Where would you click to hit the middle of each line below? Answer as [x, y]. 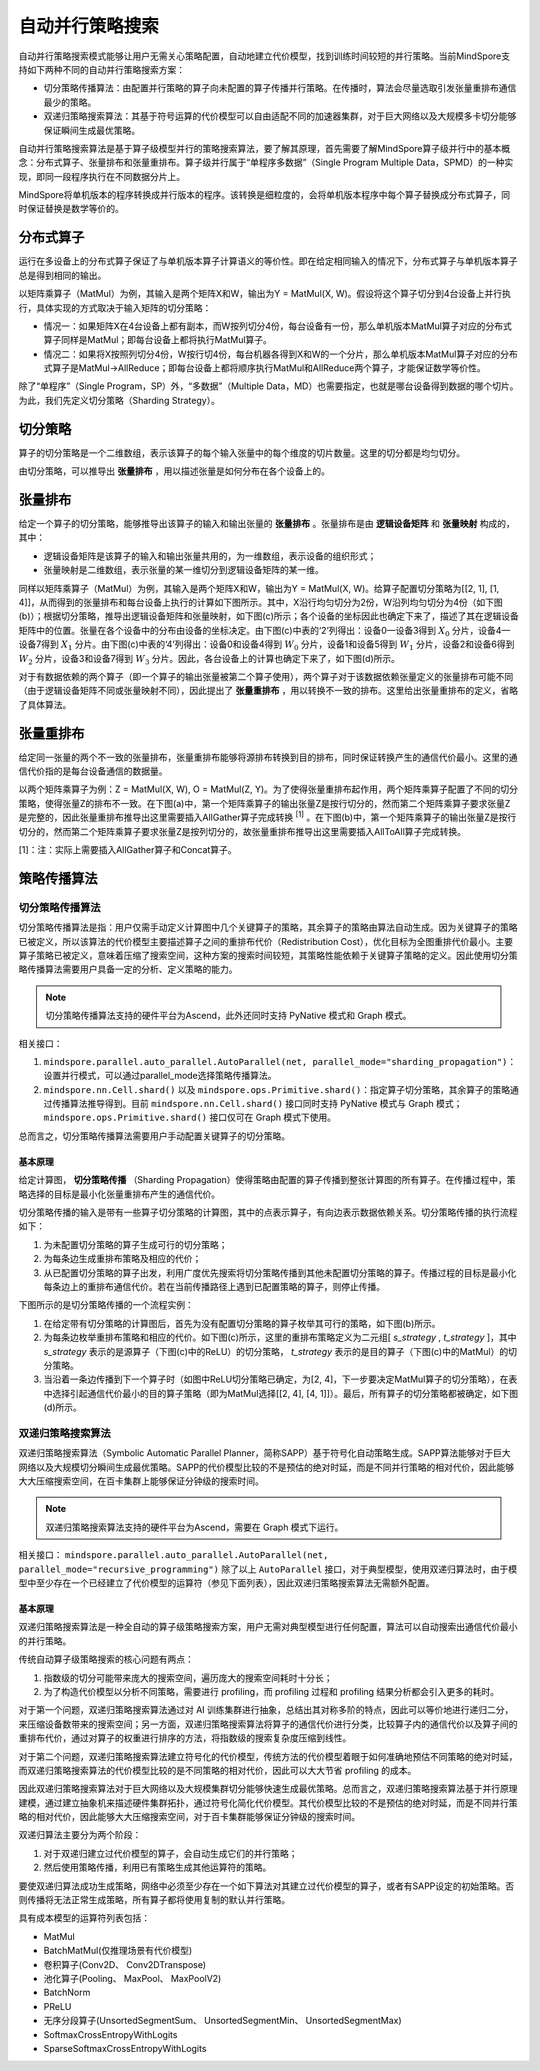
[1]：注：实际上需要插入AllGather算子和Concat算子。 [127, 850]
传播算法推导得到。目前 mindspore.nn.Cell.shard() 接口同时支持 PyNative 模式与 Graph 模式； [257, 1104]
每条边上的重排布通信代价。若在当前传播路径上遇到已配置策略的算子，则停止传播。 [214, 1286]
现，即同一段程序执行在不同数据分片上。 [101, 176]
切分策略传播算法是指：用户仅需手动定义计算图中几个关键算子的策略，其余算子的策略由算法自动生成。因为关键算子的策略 [268, 927]
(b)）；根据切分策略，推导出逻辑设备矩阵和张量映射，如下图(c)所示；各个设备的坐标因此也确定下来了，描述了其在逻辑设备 [268, 616]
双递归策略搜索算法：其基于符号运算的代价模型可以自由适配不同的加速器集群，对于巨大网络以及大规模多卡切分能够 [280, 116]
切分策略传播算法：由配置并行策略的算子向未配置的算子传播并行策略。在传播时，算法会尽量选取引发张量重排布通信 [280, 88]
